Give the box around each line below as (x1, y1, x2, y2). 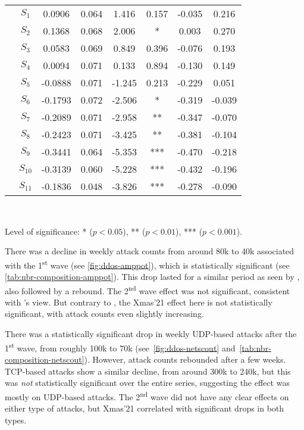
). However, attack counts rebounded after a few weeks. (84, 353, 286, 365)
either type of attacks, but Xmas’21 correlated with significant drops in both (5, 401, 284, 414)
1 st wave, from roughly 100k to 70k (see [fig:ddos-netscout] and (5, 339, 236, 354)
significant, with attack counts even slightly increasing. (5, 307, 204, 320)
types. (5, 413, 27, 426)
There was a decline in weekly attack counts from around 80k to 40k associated (5, 245, 294, 257)
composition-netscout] (5, 353, 84, 365)
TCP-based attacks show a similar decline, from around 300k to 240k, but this (5, 364, 291, 377)
